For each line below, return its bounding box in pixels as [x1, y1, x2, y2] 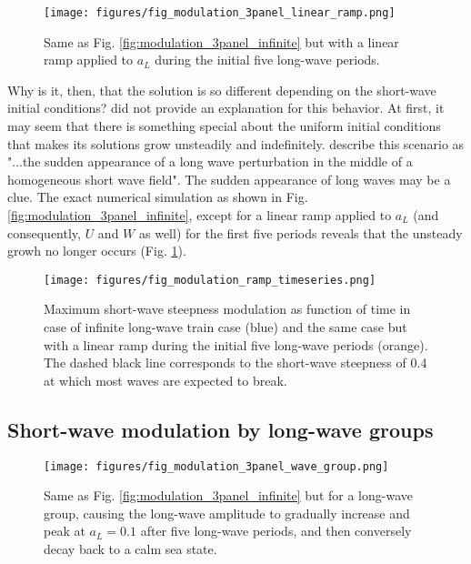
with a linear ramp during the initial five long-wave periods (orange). [44, 335, 428, 354]
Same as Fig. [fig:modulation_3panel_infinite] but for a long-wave [44, 486, 413, 505]
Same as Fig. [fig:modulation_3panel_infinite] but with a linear [44, 32, 399, 51]
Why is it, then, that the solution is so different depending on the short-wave [7, 80, 436, 99]
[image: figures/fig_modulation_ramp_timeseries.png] [44, 273, 376, 287]
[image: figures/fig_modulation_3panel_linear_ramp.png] [44, 6, 396, 19]
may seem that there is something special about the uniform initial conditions [7, 116, 441, 136]
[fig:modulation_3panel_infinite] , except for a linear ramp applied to [7, 206, 392, 224]
